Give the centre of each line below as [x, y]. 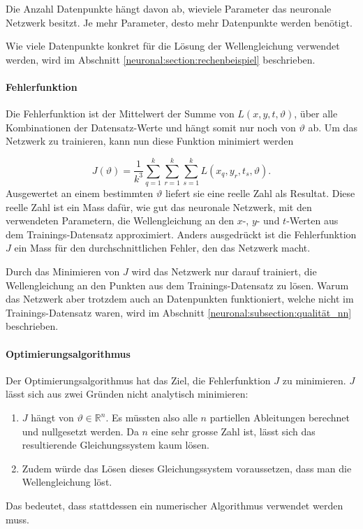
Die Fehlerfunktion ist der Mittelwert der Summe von [120, 114]
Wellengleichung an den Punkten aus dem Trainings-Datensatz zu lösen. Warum [177, 285]
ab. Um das [333, 127]
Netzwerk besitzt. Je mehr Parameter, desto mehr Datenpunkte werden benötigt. [179, 22]
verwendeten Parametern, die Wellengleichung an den [120, 220]
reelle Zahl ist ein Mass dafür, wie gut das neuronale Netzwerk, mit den [159, 206]
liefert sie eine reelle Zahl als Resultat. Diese [260, 193]
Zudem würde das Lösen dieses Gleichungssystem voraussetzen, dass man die [187, 468]
